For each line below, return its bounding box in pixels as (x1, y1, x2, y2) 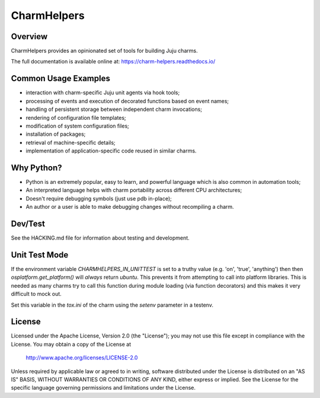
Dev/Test (11, 218, 46, 228)
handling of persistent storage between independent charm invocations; (25, 106, 203, 113)
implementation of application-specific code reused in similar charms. (25, 147, 197, 154)
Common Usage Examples (11, 74, 111, 84)
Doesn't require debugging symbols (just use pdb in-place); (25, 195, 172, 202)
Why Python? (11, 163, 62, 173)
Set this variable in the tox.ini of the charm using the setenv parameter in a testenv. (11, 301, 213, 308)
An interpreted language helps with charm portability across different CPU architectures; (25, 187, 242, 194)
